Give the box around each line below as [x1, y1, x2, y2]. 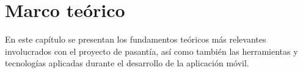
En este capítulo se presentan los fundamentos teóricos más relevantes [5, 33, 266, 46]
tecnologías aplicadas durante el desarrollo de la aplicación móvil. [5, 57, 249, 69]
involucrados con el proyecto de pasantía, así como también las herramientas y [5, 44, 298, 57]
